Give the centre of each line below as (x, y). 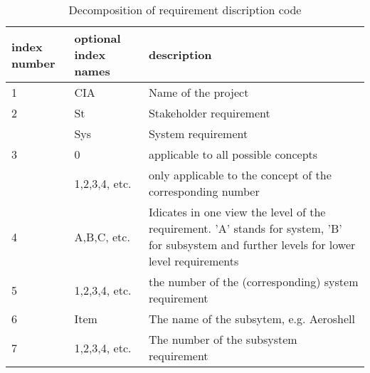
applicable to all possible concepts (233, 154)
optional (97, 38)
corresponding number (204, 191)
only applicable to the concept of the (240, 175)
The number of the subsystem (223, 339)
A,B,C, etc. (102, 236)
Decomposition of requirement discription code (185, 10)
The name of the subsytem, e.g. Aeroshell (252, 319)
